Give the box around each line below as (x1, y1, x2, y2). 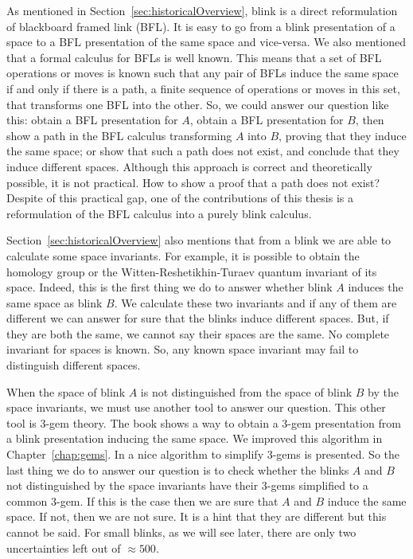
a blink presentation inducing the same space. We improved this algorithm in (6, 430, 383, 447)
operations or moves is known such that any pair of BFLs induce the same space (6, 64, 399, 81)
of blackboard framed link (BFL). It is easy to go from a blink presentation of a (6, 18, 395, 34)
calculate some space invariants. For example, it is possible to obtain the (6, 247, 360, 264)
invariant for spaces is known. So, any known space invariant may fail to (6, 341, 359, 358)
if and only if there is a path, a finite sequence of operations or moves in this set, (6, 80, 400, 96)
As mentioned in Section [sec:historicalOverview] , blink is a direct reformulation (6, 2, 398, 18)
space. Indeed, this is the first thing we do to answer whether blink (6, 279, 333, 295)
